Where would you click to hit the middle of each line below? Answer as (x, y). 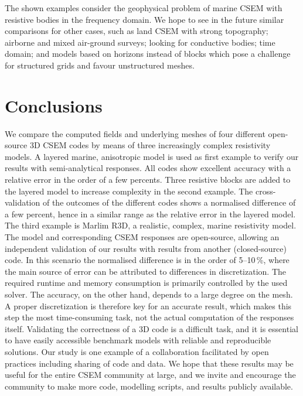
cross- (265, 191)
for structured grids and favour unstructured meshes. (100, 65)
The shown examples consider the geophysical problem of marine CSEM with (144, 8)
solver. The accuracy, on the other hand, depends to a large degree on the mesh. (149, 294)
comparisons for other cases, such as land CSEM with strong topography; (137, 31)
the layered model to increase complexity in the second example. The (129, 191)
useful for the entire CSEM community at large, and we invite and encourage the (150, 375)
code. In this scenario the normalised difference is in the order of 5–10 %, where (147, 260)
